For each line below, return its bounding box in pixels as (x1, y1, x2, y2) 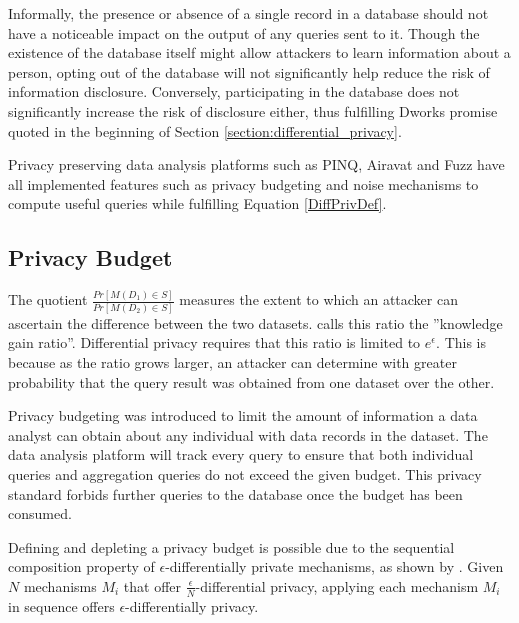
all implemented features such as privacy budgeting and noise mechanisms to (8, 173, 479, 194)
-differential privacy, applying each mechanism (195, 575, 479, 596)
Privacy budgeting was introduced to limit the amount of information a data (8, 405, 478, 426)
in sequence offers (8, 595, 115, 616)
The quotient (8, 289, 88, 310)
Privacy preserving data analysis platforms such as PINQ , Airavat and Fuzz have (8, 154, 505, 175)
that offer (123, 575, 182, 596)
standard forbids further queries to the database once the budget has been (8, 483, 463, 504)
